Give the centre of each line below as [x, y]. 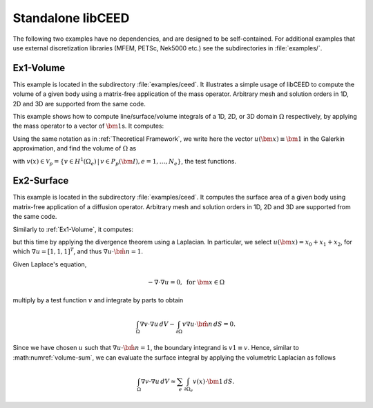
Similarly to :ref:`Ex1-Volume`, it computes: [73, 229]
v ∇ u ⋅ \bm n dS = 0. [209, 324]
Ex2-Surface [41, 181]
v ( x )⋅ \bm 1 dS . [213, 381]
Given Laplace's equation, [50, 264]
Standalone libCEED [71, 18]
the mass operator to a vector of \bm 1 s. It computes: [88, 126]
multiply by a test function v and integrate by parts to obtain [98, 300]
